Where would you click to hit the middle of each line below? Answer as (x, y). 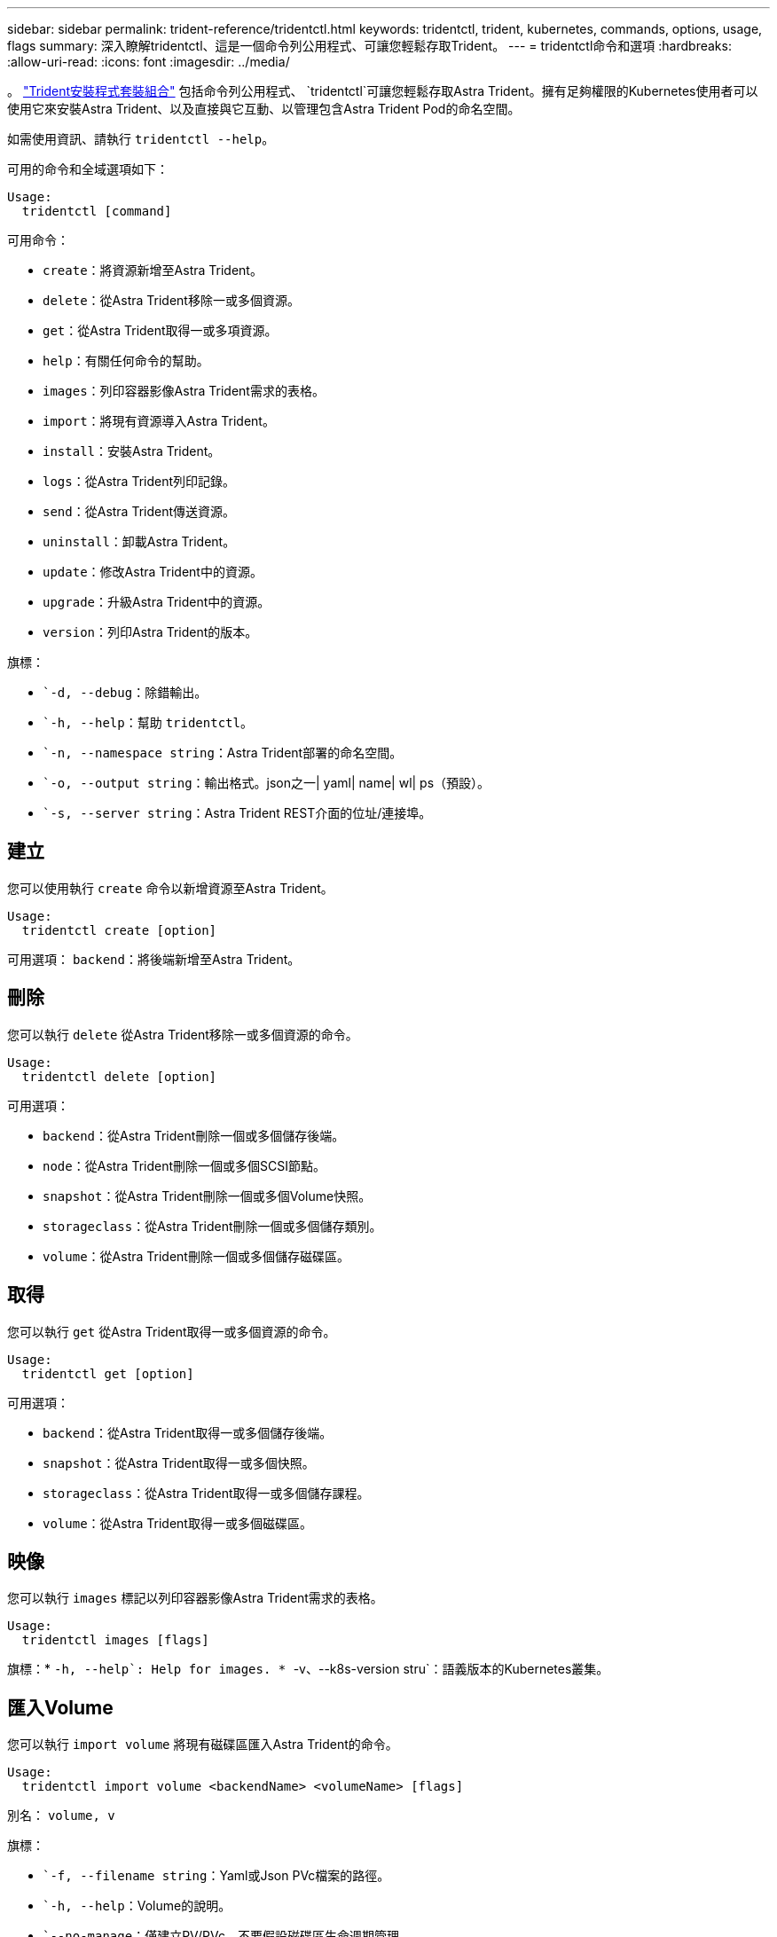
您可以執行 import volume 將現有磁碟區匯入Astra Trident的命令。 (203, 1745)
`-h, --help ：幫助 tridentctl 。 (148, 722)
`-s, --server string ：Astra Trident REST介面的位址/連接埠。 (237, 813)
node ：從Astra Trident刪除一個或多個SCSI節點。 (184, 1165)
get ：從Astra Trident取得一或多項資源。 (160, 330)
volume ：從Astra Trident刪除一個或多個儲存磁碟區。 (196, 1256)
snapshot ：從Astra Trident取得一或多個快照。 (179, 1463)
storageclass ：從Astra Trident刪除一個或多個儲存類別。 (212, 1226)
